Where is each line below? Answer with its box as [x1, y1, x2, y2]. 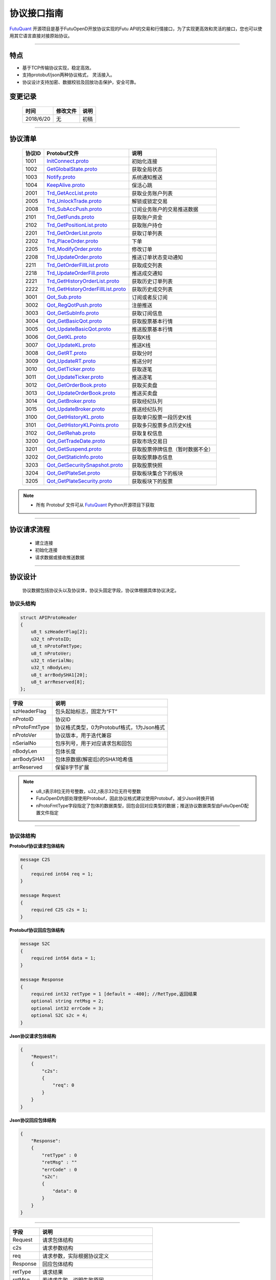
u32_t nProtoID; [31, 636, 72, 642]
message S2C [20, 941, 51, 947]
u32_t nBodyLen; [31, 665, 72, 671]
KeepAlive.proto [47, 182, 85, 189]
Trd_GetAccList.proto [47, 189, 98, 197]
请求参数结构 [42, 1244, 74, 1251]
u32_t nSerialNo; [31, 657, 75, 663]
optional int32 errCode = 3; [31, 1005, 104, 1011]
